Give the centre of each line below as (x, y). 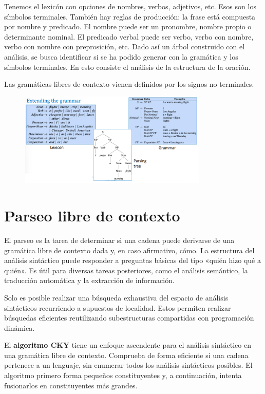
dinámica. (20, 327)
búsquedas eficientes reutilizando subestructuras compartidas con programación (129, 318)
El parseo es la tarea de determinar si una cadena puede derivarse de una (119, 240)
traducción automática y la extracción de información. (89, 280)
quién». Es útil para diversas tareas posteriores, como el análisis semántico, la (126, 270)
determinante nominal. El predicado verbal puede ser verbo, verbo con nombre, (129, 36)
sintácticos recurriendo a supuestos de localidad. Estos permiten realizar (118, 307)
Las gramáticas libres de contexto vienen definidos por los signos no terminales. (129, 84)
